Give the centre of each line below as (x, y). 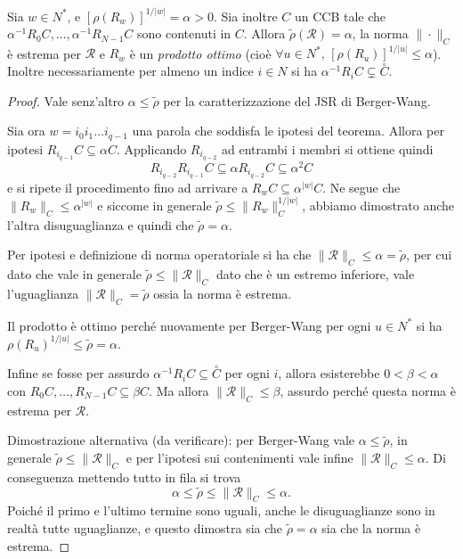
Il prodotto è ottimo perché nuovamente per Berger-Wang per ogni (189, 325)
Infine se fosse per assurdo (78, 373)
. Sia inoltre (245, 16)
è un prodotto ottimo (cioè (200, 53)
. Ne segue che (361, 187)
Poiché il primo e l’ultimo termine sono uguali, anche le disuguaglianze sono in (221, 510)
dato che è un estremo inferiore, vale (315, 273)
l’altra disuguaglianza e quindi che (101, 224)
